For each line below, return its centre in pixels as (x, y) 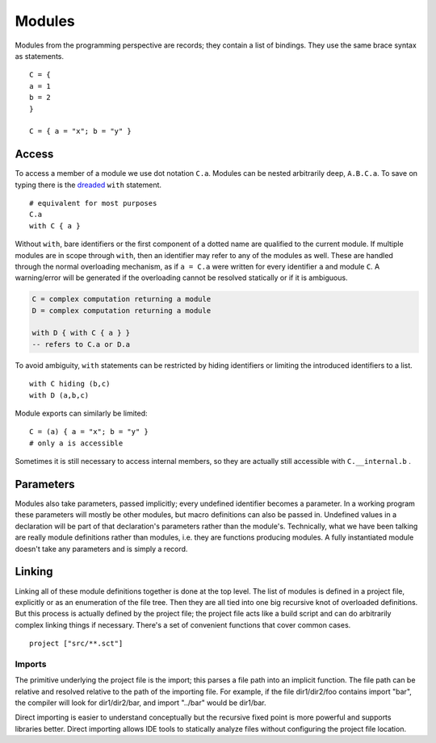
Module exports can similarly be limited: (82, 413)
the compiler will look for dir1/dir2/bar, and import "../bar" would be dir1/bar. (140, 703)
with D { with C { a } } (81, 333)
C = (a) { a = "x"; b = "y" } (89, 432)
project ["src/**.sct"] (76, 644)
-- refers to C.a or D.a (81, 344)
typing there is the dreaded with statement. (88, 185)
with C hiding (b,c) (70, 384)
